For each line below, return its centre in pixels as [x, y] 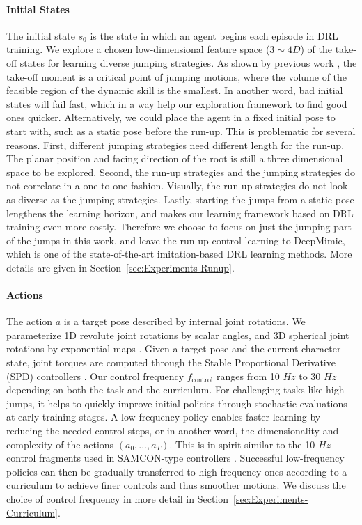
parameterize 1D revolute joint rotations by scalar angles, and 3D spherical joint [178, 335]
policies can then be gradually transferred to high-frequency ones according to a [177, 471]
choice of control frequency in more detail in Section [118, 499]
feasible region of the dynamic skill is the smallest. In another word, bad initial [175, 90]
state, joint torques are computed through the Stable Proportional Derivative [171, 362]
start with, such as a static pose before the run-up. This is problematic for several [181, 131]
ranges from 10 [248, 376]
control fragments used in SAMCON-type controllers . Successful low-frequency [175, 458]
